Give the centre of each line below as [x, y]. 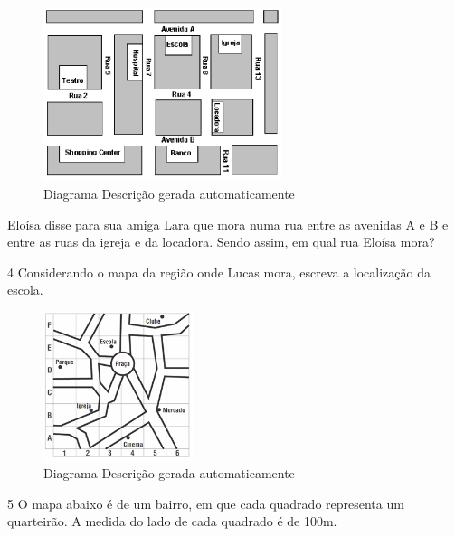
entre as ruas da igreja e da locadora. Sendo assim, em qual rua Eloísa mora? [221, 242]
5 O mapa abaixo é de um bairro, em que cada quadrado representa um [206, 503]
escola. [25, 290]
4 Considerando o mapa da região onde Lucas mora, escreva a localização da [219, 272]
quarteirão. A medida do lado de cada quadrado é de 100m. [172, 521]
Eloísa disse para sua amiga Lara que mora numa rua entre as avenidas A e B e [228, 224]
